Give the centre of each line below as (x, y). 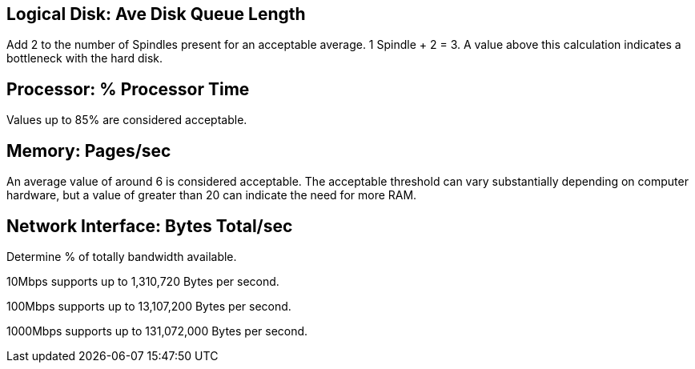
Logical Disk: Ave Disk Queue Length (156, 14)
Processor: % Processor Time (128, 89)
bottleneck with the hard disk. (85, 58)
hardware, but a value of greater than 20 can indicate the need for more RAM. (212, 195)
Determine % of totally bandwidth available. (122, 256)
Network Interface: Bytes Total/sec (150, 226)
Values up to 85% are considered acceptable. (127, 120)
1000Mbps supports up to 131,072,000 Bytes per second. (157, 331)
